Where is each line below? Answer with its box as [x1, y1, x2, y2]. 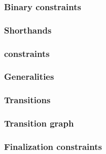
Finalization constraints [4, 140, 102, 152]
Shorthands [4, 23, 52, 36]
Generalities [4, 70, 54, 83]
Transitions [4, 94, 51, 106]
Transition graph [4, 117, 74, 130]
